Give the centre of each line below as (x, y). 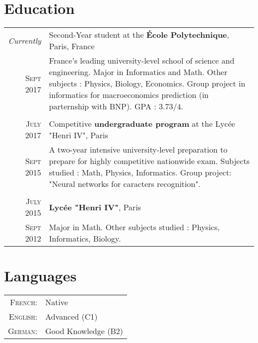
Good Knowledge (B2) (84, 331)
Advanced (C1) (71, 317)
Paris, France (72, 46)
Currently (25, 40)
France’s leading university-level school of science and (142, 61)
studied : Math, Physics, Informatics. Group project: (140, 172)
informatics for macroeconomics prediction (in (129, 95)
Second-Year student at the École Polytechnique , (139, 35)
